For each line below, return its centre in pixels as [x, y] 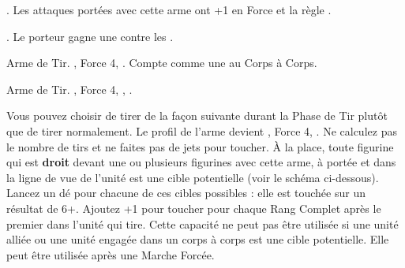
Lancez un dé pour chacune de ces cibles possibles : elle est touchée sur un [186, 193]
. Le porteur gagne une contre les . [90, 36]
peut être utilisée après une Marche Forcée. [111, 254]
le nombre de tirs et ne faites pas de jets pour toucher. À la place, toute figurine [200, 146]
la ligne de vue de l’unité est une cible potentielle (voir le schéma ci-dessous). [193, 177]
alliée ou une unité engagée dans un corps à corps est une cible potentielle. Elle [198, 239]
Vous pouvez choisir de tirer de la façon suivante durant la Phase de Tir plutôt [197, 115]
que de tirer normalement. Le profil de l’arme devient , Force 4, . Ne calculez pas [202, 130]
